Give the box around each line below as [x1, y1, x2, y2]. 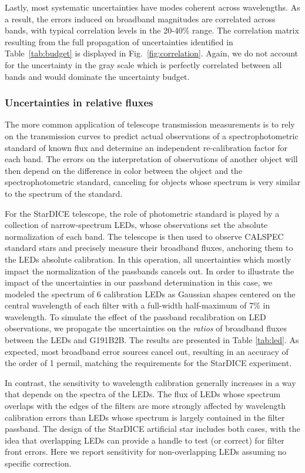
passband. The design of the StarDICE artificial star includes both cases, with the [5, 422, 300, 435]
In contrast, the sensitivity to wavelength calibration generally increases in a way [5, 376, 296, 388]
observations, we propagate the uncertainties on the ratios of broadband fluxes [5, 322, 287, 334]
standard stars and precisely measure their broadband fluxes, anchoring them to [5, 241, 293, 254]
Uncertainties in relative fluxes [5, 95, 153, 110]
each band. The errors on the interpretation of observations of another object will [5, 153, 298, 165]
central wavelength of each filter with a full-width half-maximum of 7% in [5, 299, 270, 311]
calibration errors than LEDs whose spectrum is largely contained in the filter [5, 411, 285, 423]
